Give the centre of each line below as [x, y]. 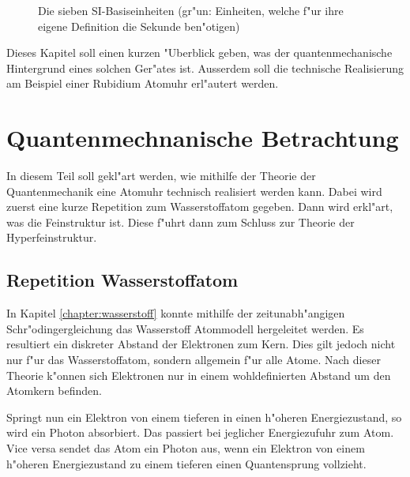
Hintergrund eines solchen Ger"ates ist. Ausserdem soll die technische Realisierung [205, 68]
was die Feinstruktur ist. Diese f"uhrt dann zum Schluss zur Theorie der [181, 222]
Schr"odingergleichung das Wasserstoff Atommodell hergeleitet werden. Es [185, 328]
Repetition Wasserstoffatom [122, 280]
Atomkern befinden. [55, 391]
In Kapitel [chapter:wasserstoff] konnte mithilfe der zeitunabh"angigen [176, 313]
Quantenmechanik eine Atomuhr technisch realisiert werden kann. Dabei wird [194, 191]
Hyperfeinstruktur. [52, 237]
